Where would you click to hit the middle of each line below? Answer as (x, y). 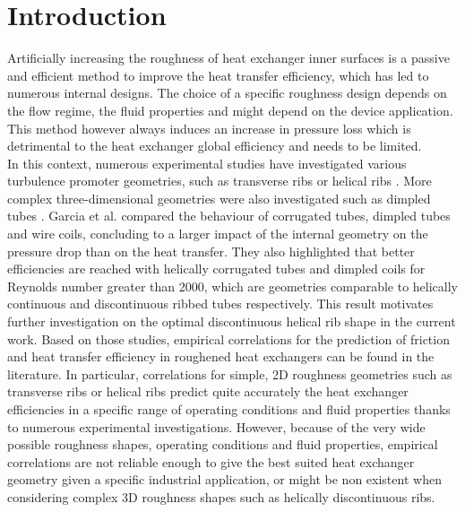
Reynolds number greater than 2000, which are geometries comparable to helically (233, 286)
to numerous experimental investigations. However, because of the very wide (216, 426)
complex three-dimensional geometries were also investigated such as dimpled (219, 198)
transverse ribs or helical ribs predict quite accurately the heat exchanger (208, 391)
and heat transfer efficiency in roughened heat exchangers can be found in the (221, 356)
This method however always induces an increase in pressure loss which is (209, 128)
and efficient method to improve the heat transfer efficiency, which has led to (218, 75)
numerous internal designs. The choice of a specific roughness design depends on (227, 93)
